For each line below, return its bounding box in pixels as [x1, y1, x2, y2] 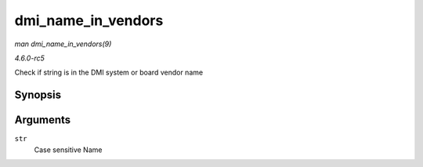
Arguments [14, 114, 71, 127]
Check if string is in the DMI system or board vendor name [14, 67, 204, 78]
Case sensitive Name [34, 145, 103, 154]
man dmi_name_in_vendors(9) [14, 39, 112, 49]
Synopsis [14, 89, 62, 102]
